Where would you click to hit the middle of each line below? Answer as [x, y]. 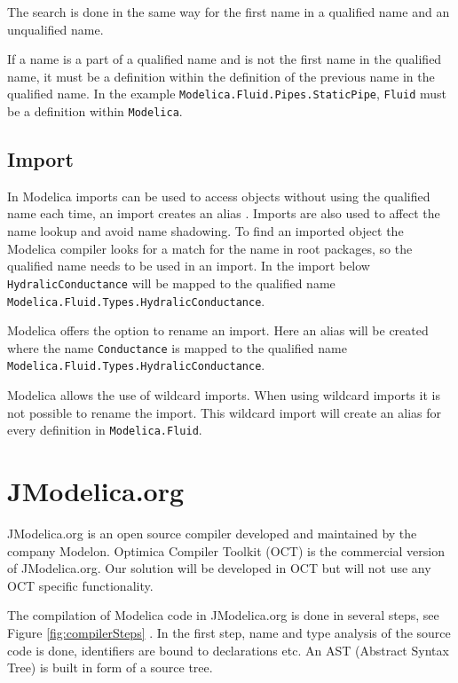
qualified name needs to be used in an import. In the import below [189, 266]
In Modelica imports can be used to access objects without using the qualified [219, 196]
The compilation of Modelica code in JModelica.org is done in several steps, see [223, 615]
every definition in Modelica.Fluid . [105, 430]
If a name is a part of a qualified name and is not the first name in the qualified [225, 59]
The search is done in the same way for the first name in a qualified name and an [229, 12]
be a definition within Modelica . [95, 111]
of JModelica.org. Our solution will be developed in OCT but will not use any [219, 568]
